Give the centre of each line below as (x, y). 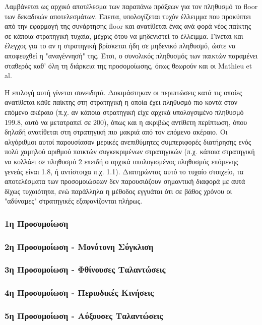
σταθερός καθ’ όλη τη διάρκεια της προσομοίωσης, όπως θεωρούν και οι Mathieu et (128, 65)
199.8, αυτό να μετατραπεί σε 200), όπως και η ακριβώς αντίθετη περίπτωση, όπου (126, 122)
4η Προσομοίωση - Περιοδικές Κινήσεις (79, 292)
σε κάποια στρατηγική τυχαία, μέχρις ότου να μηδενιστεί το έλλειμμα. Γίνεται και (124, 36)
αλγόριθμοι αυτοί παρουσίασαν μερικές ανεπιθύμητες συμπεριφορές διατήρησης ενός (128, 141)
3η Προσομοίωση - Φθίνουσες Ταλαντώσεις (85, 269)
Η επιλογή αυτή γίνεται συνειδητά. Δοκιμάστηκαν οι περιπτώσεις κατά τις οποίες (123, 92)
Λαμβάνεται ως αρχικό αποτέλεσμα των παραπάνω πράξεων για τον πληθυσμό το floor (131, 6)
